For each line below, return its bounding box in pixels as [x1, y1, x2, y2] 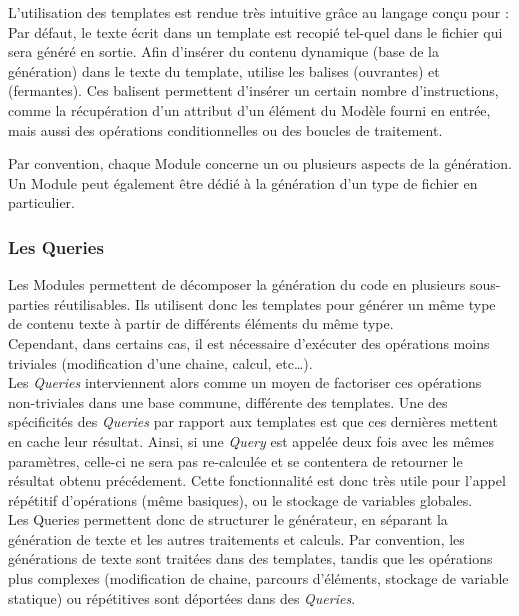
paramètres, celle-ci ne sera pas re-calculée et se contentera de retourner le [8, 450, 463, 471]
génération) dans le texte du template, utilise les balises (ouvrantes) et [8, 60, 440, 81]
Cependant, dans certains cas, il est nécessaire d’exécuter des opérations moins [8, 332, 490, 353]
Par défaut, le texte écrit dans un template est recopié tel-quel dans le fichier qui [8, 21, 503, 42]
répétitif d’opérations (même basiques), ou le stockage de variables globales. [8, 489, 473, 510]
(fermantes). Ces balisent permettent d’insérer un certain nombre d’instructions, [8, 80, 499, 101]
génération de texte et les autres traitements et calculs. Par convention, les [8, 528, 465, 549]
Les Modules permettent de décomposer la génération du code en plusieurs [8, 274, 466, 295]
